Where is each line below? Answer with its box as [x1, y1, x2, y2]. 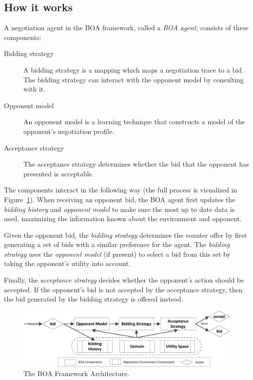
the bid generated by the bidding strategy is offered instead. [4, 294, 183, 304]
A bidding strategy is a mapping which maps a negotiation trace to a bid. [23, 64, 244, 75]
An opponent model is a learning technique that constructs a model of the [23, 116, 245, 127]
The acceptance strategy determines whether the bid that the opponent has [23, 159, 249, 169]
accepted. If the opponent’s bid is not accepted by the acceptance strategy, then [4, 284, 243, 294]
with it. [23, 84, 46, 94]
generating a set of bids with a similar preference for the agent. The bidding [4, 239, 230, 249]
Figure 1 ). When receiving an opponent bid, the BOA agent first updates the [4, 194, 235, 204]
